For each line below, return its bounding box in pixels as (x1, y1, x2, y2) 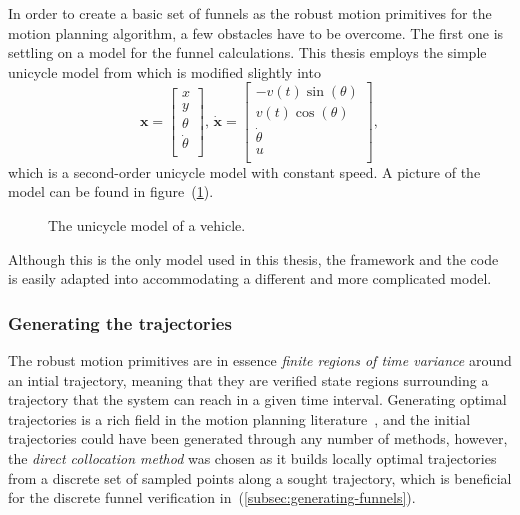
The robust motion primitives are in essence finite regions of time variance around (8, 349, 512, 370)
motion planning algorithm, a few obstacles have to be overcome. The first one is (8, 22, 504, 43)
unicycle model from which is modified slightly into (8, 61, 321, 82)
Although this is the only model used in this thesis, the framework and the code (8, 248, 499, 269)
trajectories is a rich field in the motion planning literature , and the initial (8, 408, 471, 429)
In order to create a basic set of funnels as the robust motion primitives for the (8, 3, 492, 23)
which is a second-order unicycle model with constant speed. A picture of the (8, 161, 481, 182)
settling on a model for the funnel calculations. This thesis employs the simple (8, 42, 487, 63)
